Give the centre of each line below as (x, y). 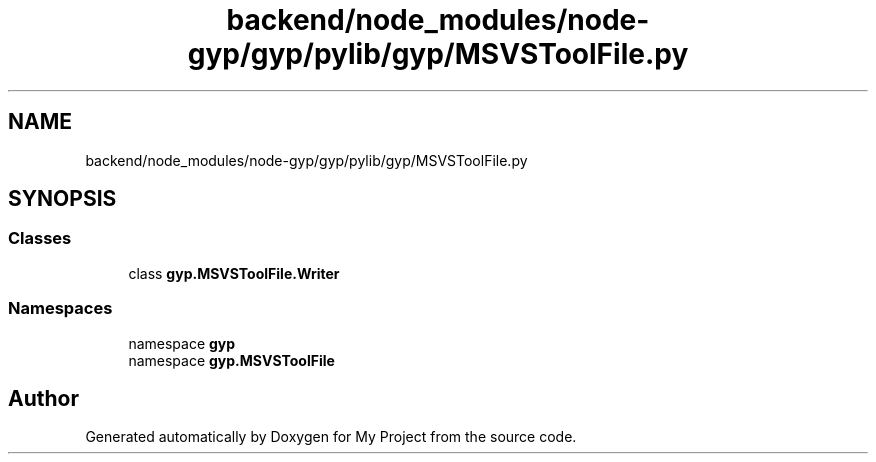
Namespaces (60, 308)
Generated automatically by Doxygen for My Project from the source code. (331, 437)
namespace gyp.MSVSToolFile (231, 360)
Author (43, 398)
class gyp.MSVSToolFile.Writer (234, 273)
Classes (40, 238)
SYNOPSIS (62, 199)
